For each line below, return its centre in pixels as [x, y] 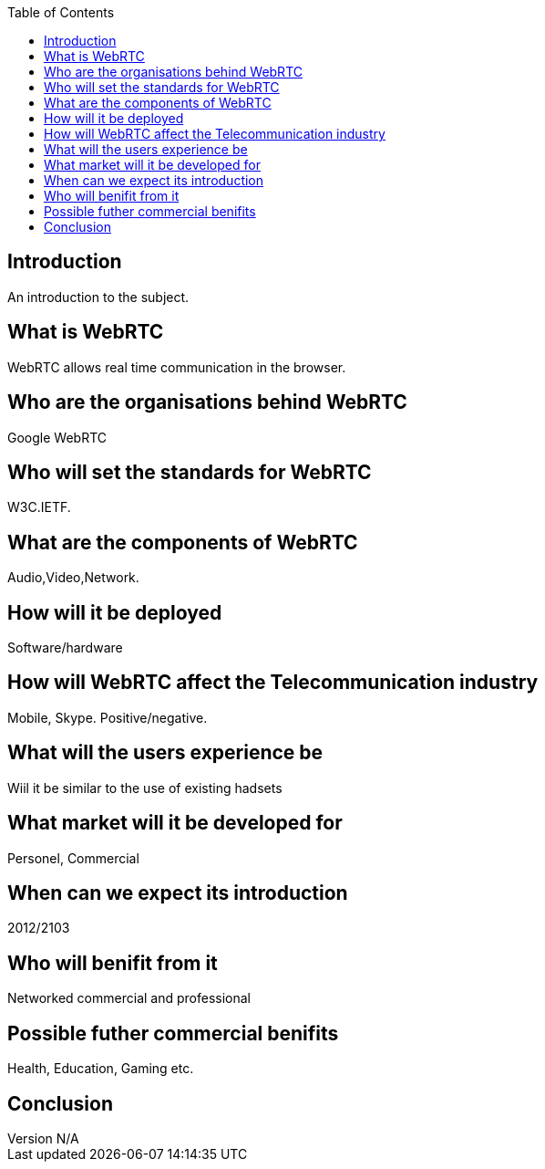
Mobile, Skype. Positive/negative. [108, 717]
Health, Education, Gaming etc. [101, 1069]
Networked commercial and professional [129, 998]
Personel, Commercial [73, 858]
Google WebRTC [57, 437]
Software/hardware [65, 648]
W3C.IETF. [39, 507]
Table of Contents [61, 12]
